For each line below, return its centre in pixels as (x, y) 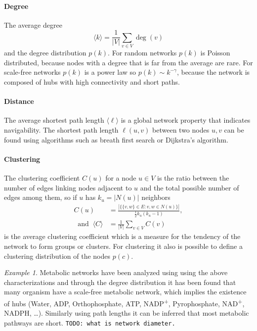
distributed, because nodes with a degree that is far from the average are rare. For (128, 62)
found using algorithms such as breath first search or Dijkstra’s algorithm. (116, 139)
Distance (19, 101)
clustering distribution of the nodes (57, 256)
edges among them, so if (41, 197)
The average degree (33, 24)
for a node (121, 177)
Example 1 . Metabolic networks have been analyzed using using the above (116, 272)
